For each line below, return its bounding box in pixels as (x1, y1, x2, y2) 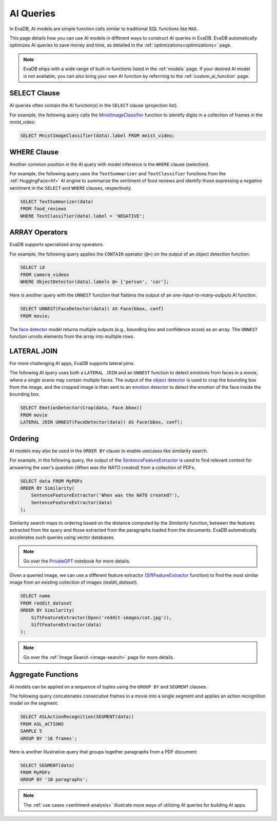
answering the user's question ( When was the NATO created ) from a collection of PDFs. (9, 464, 196, 470)
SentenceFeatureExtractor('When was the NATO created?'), (31, 492, 180, 498)
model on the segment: (9, 700, 58, 706)
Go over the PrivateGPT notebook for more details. (23, 558, 131, 564)
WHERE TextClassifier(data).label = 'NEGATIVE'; (20, 213, 145, 219)
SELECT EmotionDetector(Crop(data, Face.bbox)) (20, 405, 142, 411)
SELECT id (20, 265, 45, 270)
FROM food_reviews (20, 206, 67, 212)
